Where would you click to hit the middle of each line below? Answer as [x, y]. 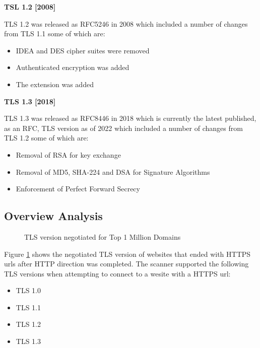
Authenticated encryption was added [73, 67]
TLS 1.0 [28, 290]
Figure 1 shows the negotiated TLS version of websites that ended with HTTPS [127, 254]
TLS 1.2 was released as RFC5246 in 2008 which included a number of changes [126, 23]
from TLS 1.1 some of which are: [55, 33]
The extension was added [55, 84]
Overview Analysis [53, 216]
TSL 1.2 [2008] [30, 7]
